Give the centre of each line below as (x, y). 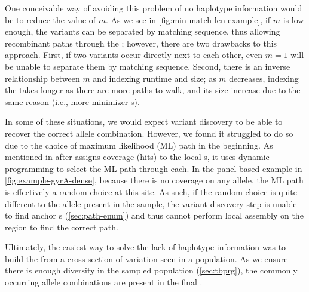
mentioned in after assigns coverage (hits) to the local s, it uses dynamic (137, 157)
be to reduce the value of (51, 19)
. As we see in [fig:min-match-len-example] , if (188, 19)
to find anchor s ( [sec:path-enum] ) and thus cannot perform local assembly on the (154, 215)
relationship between (42, 78)
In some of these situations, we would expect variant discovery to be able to (144, 122)
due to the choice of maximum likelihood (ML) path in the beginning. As (139, 145)
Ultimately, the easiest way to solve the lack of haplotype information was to (146, 247)
